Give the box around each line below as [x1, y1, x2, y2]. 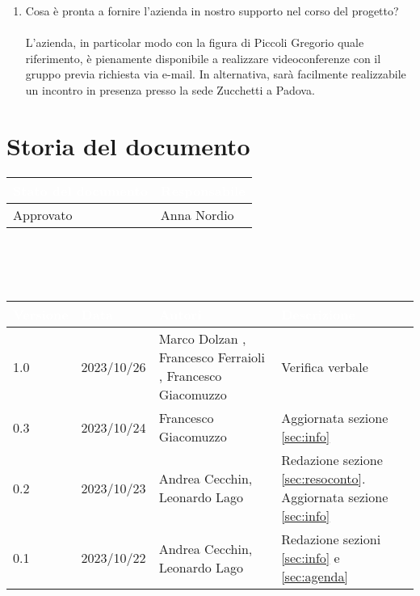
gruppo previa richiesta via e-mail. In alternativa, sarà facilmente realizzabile [25, 66, 406, 82]
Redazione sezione [281, 450, 383, 470]
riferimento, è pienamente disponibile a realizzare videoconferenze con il [25, 49, 381, 66]
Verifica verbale [281, 357, 368, 376]
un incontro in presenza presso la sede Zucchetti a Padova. [25, 81, 315, 98]
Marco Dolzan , [158, 329, 246, 349]
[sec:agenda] [281, 567, 348, 586]
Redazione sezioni [281, 530, 381, 549]
